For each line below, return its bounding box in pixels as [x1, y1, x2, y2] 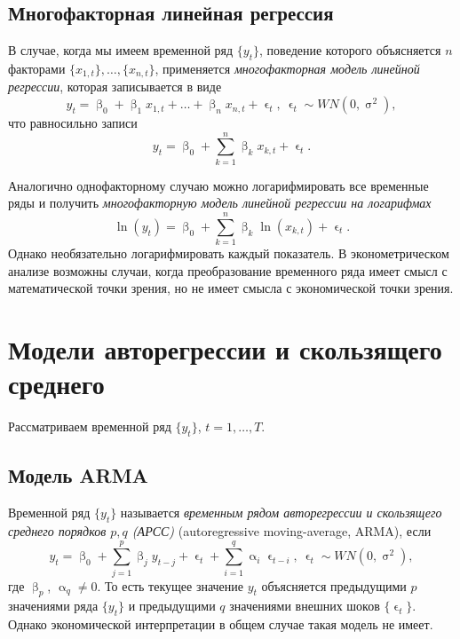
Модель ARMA [8, 461, 148, 489]
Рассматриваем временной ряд [8, 417, 171, 436]
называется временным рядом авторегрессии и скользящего [120, 503, 442, 522]
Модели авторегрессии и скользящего [8, 331, 442, 367]
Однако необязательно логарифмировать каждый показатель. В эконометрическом [8, 244, 449, 263]
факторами [8, 59, 66, 77]
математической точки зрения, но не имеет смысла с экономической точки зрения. [8, 279, 454, 297]
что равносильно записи [8, 114, 138, 132]
